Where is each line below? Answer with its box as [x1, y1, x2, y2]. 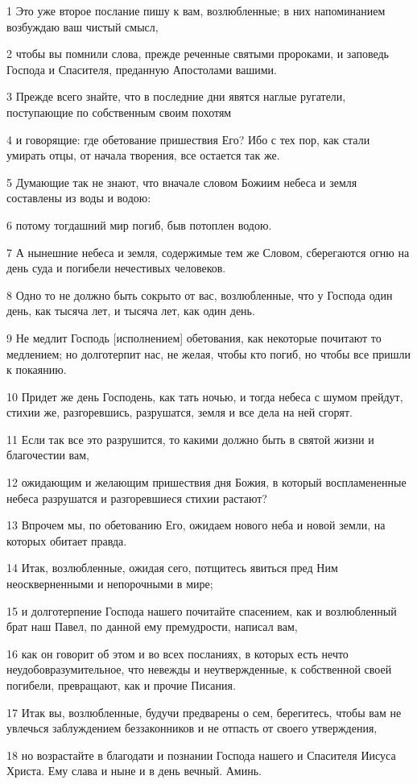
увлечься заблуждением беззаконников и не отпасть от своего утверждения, [6, 720, 378, 736]
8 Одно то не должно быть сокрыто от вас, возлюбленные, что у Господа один [6, 286, 393, 303]
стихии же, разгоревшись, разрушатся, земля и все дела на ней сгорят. [6, 404, 353, 421]
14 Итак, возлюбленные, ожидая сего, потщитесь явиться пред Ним [6, 559, 338, 576]
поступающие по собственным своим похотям [6, 103, 232, 120]
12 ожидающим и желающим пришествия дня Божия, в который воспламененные [6, 474, 407, 491]
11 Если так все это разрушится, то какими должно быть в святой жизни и [6, 430, 374, 447]
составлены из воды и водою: [6, 189, 151, 206]
